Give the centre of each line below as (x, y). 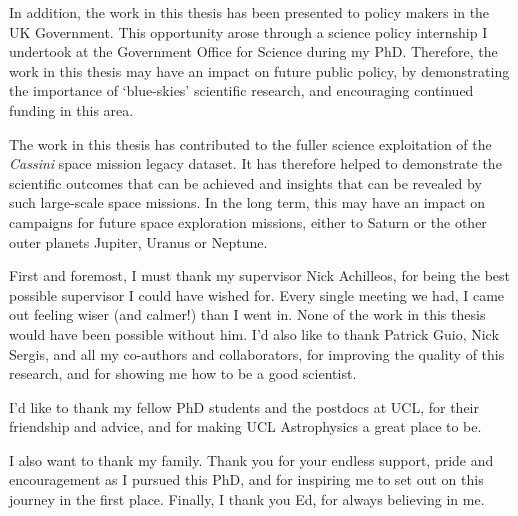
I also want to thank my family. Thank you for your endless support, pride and (251, 459)
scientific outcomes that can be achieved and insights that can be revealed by (245, 182)
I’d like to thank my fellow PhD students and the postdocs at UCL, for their (244, 406)
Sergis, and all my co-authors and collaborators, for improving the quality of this (257, 353)
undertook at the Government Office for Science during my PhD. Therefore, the (253, 51)
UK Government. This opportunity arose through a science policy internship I (248, 31)
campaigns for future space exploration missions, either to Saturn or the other (248, 221)
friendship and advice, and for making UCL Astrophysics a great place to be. (245, 426)
